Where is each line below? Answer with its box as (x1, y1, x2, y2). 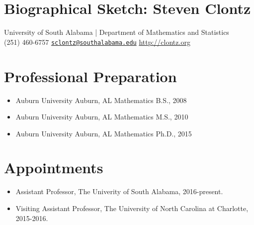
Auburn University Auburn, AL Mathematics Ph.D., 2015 (15, 128, 192, 138)
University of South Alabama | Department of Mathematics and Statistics (4, 27, 229, 37)
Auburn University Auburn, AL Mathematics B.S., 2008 (15, 95, 187, 105)
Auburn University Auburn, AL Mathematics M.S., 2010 (15, 112, 188, 122)
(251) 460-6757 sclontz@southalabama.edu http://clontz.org (4, 36, 190, 47)
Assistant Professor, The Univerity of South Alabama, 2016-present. (15, 186, 223, 197)
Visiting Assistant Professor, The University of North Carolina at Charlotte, (15, 203, 249, 213)
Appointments (4, 157, 103, 178)
